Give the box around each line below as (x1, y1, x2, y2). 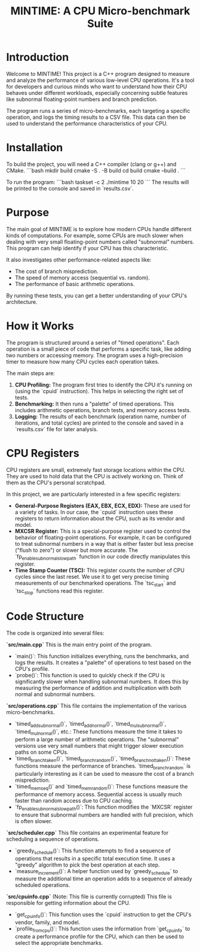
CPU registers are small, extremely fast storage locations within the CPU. (6, 466, 186, 473)
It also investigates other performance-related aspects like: (6, 256, 152, 263)
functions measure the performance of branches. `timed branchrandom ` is (14, 763, 191, 771)
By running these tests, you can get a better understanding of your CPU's (6, 291, 187, 299)
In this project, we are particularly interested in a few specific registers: (6, 490, 181, 498)
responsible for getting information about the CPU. (6, 899, 130, 907)
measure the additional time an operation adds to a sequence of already (14, 875, 192, 882)
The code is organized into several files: (6, 629, 104, 637)
